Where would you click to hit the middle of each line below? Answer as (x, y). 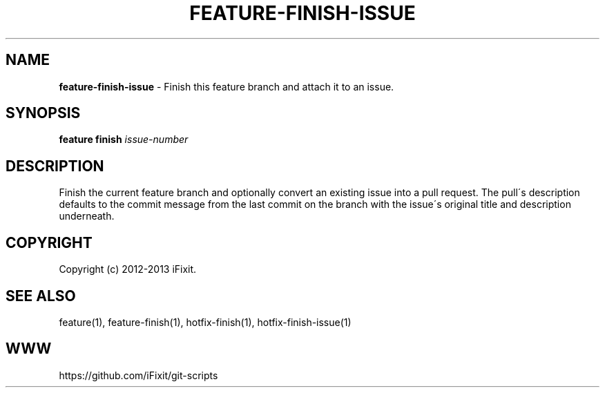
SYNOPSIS (43, 113)
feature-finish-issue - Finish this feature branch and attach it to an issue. (227, 86)
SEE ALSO (41, 296)
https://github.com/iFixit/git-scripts (138, 375)
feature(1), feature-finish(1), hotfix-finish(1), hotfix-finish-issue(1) (205, 322)
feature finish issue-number (124, 140)
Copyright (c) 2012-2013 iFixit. (128, 269)
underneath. (87, 216)
